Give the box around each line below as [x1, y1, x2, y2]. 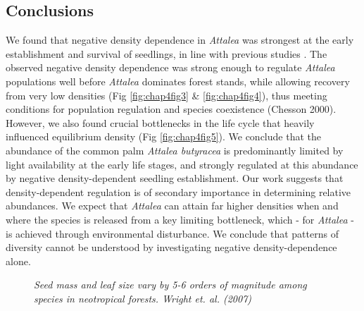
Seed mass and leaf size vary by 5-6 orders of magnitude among [34, 277, 307, 292]
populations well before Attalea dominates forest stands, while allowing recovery [6, 73, 350, 88]
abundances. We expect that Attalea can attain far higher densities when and [6, 198, 339, 213]
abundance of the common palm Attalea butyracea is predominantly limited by [6, 142, 344, 157]
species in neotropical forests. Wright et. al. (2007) [34, 291, 252, 305]
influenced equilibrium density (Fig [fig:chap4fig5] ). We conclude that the [6, 129, 321, 144]
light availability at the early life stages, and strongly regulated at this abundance [6, 157, 358, 171]
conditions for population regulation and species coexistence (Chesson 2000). [6, 102, 337, 116]
